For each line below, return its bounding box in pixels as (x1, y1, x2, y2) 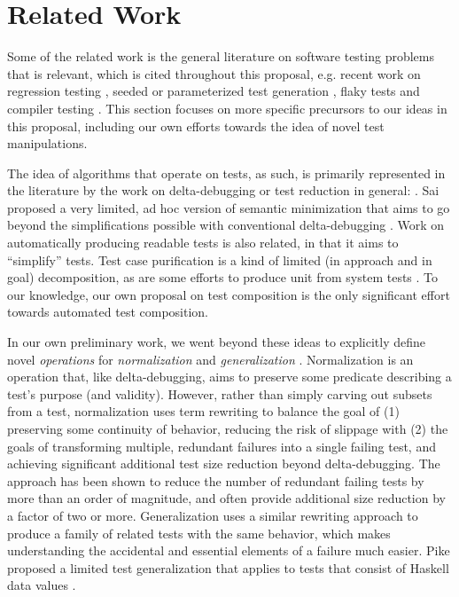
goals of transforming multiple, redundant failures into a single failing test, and (7, 436, 436, 455)
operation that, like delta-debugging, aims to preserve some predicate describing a (7, 367, 452, 386)
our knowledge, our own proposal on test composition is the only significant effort (7, 285, 450, 303)
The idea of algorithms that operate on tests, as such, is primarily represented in (7, 163, 446, 182)
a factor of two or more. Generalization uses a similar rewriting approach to (7, 506, 418, 524)
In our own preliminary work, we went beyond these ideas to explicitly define (7, 333, 426, 351)
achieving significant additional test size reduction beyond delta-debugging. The (7, 454, 440, 473)
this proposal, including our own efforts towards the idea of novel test (7, 116, 385, 135)
